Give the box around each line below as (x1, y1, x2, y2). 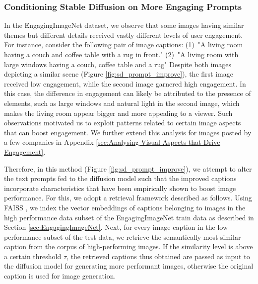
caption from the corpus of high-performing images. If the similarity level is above (4, 241, 253, 252)
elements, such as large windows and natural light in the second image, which (4, 97, 240, 108)
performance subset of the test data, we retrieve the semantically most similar (4, 231, 241, 242)
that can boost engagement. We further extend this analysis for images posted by (4, 127, 252, 137)
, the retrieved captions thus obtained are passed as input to (66, 251, 250, 261)
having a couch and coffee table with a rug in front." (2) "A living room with (4, 49, 239, 59)
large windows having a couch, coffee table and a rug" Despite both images (4, 59, 231, 69)
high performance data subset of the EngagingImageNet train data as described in (4, 212, 254, 222)
